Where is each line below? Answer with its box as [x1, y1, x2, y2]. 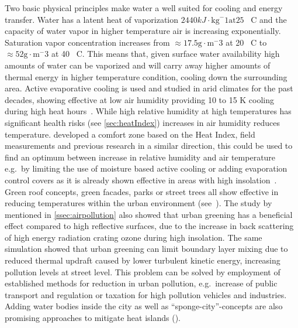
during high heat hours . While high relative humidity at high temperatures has [5, 105, 292, 117]
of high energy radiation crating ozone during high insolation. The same [5, 231, 262, 243]
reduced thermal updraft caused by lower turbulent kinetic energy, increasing [5, 254, 280, 266]
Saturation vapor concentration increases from [5, 36, 170, 48]
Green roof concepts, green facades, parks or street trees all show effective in [5, 185, 279, 197]
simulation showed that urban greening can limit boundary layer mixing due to [5, 242, 288, 255]
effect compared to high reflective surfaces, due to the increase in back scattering [5, 220, 294, 232]
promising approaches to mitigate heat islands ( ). [5, 312, 181, 324]
